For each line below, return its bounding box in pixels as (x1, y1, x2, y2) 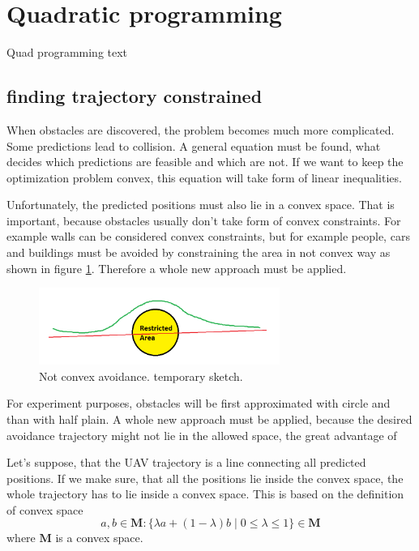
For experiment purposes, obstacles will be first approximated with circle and (6, 395, 391, 412)
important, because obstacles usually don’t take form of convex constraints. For (6, 211, 401, 229)
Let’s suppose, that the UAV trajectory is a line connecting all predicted (6, 454, 366, 471)
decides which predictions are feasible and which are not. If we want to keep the (6, 153, 404, 170)
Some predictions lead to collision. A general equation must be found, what (6, 137, 381, 154)
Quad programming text (6, 44, 128, 61)
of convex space (6, 501, 83, 518)
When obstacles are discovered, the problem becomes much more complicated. (6, 121, 395, 138)
